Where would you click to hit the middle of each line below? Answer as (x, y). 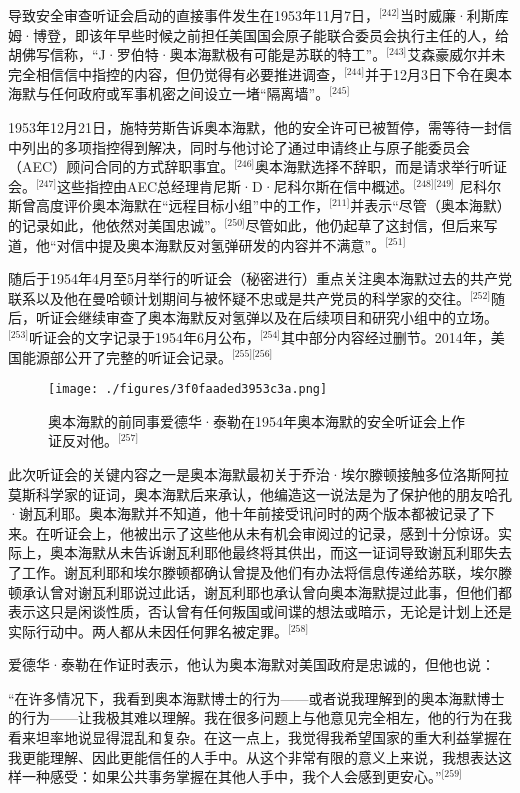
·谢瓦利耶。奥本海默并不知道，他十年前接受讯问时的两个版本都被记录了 (244, 513)
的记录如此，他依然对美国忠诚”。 (116, 224)
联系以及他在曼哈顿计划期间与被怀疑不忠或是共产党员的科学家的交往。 (239, 297)
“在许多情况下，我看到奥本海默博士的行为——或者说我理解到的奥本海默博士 (256, 697)
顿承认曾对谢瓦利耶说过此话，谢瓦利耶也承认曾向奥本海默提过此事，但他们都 (260, 591)
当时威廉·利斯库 (454, 15)
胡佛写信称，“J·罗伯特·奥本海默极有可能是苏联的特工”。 (197, 54)
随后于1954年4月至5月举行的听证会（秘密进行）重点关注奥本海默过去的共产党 (260, 278)
